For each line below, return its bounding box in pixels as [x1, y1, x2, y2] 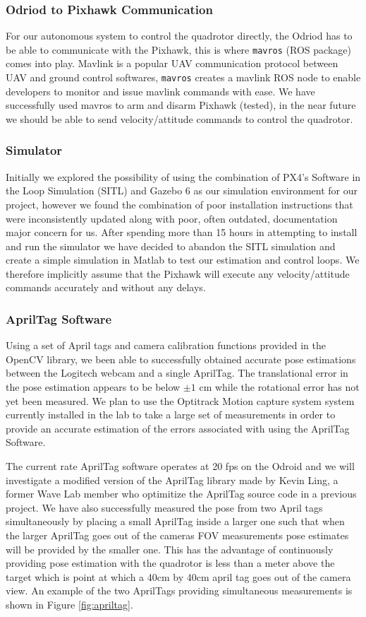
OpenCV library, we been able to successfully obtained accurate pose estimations [6, 351, 356, 366]
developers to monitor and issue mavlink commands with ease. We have [6, 83, 315, 98]
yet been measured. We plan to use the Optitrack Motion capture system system [6, 393, 355, 408]
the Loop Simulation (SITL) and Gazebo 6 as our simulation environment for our [6, 183, 358, 198]
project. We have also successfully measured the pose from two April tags [6, 500, 323, 515]
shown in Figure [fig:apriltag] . [6, 597, 133, 611]
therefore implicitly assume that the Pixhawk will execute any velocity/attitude [6, 266, 350, 281]
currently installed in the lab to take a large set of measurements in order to [6, 407, 336, 422]
